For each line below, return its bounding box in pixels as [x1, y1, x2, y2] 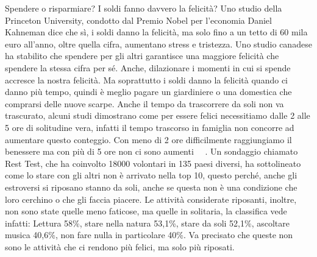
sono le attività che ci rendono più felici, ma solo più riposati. [5, 240, 235, 253]
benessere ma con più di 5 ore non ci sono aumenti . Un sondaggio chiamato [5, 145, 298, 158]
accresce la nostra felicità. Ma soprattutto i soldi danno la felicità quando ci [5, 73, 288, 86]
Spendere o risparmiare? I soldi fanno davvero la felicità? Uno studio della [5, 2, 282, 14]
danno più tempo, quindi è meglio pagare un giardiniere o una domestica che [5, 85, 292, 98]
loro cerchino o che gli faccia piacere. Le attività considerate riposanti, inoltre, [5, 192, 297, 205]
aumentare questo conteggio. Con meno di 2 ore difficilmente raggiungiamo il [5, 133, 292, 146]
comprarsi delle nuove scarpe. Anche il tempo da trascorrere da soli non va [5, 97, 284, 110]
